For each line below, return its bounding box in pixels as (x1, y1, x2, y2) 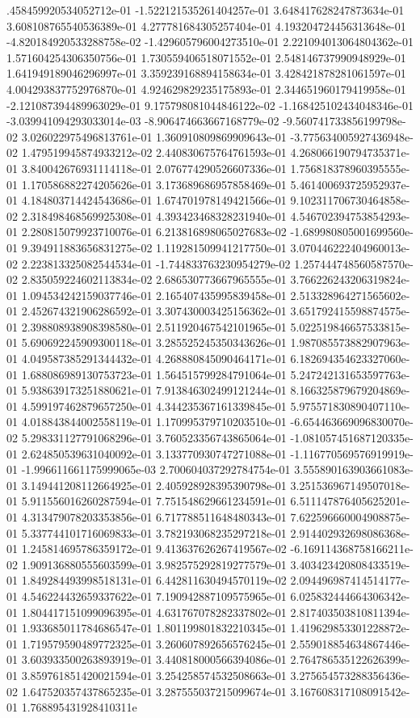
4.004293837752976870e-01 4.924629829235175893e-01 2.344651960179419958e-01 (6, 80, 406, 97)
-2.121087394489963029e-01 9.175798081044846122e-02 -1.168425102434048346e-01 (6, 96, 414, 113)
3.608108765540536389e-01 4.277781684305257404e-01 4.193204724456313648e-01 (6, 17, 406, 34)
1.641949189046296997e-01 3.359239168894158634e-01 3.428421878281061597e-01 (6, 65, 406, 82)
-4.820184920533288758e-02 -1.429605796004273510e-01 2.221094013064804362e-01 (6, 33, 414, 50)
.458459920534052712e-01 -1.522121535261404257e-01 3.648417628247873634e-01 (6, 2, 405, 18)
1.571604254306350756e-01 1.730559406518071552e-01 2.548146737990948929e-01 (6, 49, 406, 65)
